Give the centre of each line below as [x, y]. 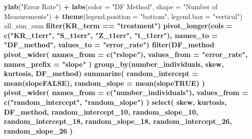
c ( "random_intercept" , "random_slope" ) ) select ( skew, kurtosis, [115, 102]
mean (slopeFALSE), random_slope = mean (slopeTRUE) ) [105, 83]
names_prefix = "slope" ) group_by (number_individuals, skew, [114, 64]
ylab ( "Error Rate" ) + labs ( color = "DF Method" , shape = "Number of [111, 6]
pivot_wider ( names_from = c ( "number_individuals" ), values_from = [126, 92]
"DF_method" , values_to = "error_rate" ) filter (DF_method [109, 45]
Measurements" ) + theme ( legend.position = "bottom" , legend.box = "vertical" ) [123, 16]
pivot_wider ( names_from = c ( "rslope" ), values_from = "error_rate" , [126, 54]
